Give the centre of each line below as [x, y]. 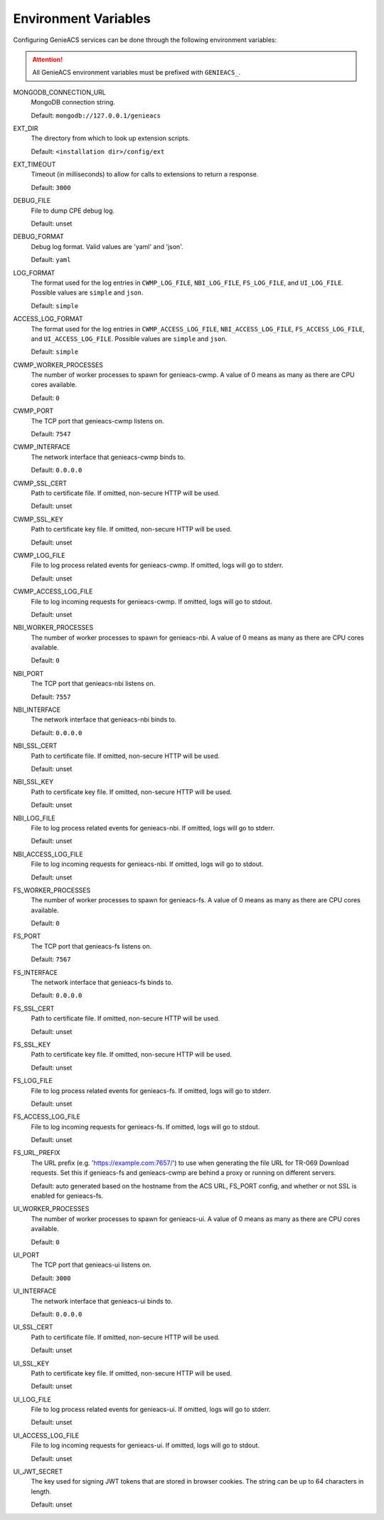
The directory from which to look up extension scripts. [110, 138]
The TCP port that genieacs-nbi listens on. [93, 684]
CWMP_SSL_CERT [40, 483]
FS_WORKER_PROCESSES [52, 890]
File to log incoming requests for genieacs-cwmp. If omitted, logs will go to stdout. [152, 601]
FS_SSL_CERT [34, 1008]
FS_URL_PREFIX [37, 1153]
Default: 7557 [51, 697]
